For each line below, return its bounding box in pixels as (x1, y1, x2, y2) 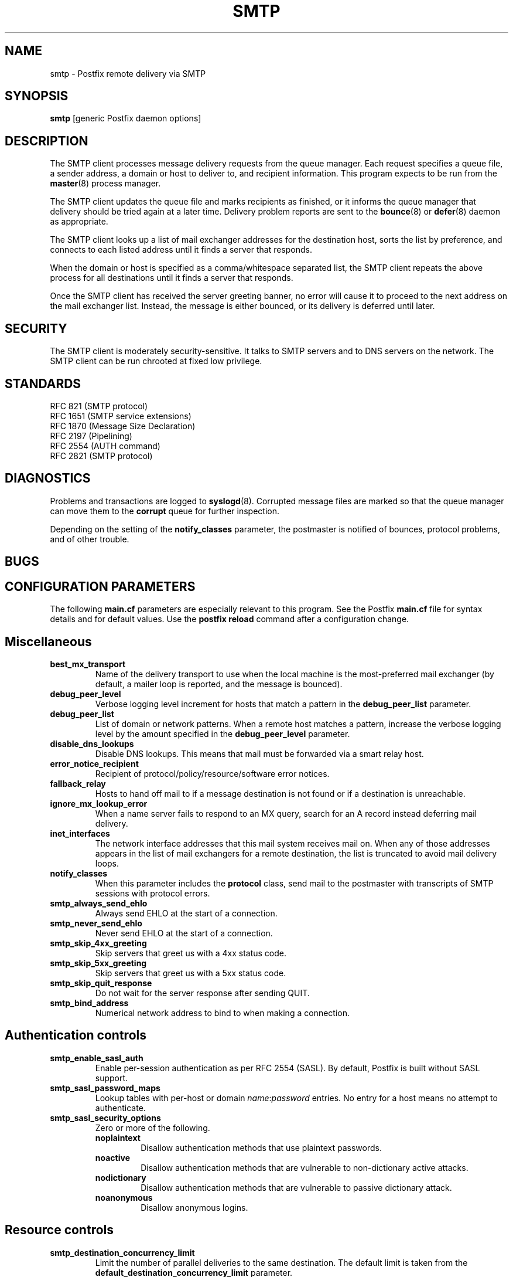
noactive (95, 1152, 131, 1163)
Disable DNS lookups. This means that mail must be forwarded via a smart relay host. (95, 748, 424, 759)
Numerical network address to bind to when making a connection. (95, 1007, 350, 1018)
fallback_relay (50, 778, 106, 789)
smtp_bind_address (50, 997, 129, 1008)
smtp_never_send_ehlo (50, 918, 142, 928)
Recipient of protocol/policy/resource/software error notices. (95, 768, 330, 779)
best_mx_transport (50, 658, 126, 669)
